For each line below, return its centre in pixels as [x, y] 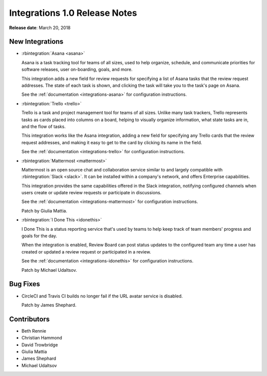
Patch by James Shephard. [49, 305]
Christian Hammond [42, 338]
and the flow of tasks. [44, 126]
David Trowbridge [40, 345]
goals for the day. [39, 236]
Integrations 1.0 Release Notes [73, 13]
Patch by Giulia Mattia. [44, 210]
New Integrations [36, 42]
